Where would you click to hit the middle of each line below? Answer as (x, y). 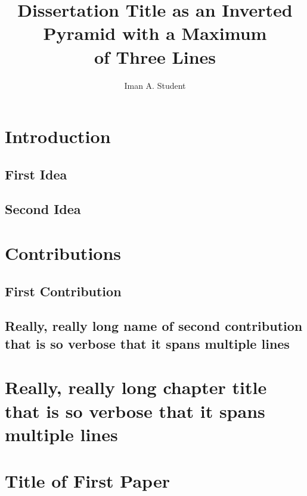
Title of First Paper (87, 481)
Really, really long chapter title (136, 387)
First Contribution (63, 291)
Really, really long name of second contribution (154, 326)
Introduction (58, 136)
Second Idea (43, 209)
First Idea (36, 174)
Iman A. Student (155, 85)
